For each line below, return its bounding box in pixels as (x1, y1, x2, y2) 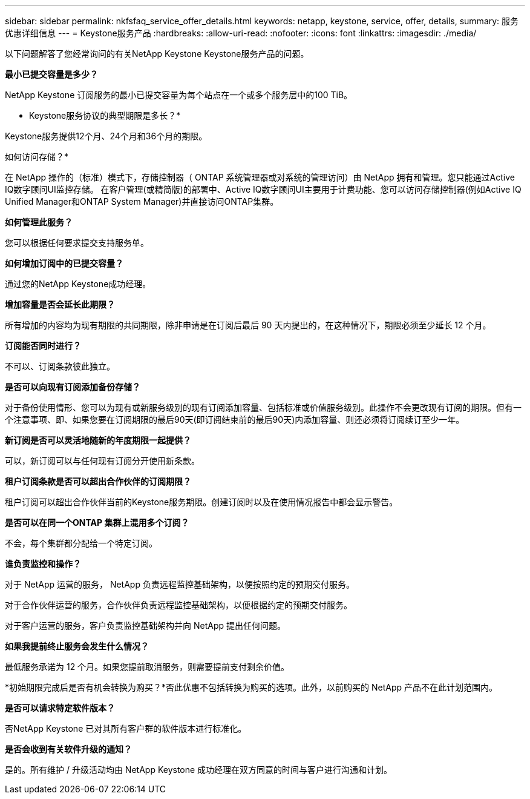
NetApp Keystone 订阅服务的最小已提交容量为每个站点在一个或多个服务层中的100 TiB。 (5, 90, 353, 100)
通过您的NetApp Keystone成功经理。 (5, 279, 151, 289)
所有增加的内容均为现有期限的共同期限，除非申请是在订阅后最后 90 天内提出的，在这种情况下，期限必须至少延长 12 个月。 (5, 320, 491, 330)
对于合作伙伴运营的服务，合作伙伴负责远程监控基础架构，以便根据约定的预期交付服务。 (5, 600, 352, 610)
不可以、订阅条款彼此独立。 (5, 361, 115, 371)
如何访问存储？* (5, 151, 69, 162)
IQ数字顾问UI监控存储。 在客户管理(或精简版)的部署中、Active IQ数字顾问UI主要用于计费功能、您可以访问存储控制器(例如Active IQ (5, 184, 522, 194)
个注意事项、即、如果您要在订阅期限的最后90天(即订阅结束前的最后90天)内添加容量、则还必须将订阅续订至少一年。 (5, 414, 465, 425)
